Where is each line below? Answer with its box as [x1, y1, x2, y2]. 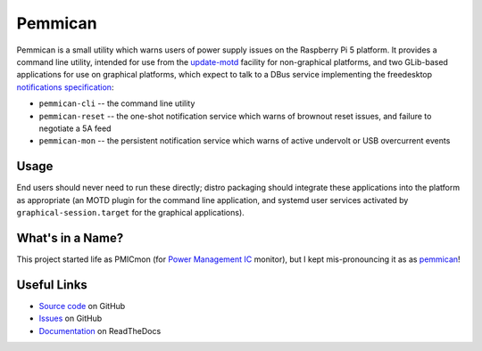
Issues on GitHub [38, 313, 103, 324]
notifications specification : [16, 81, 114, 93]
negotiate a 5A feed [38, 123, 112, 134]
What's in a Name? [16, 230, 124, 245]
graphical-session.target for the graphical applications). [16, 207, 245, 217]
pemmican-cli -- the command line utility [38, 98, 195, 109]
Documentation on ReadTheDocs [38, 325, 162, 336]
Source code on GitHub [38, 300, 126, 311]
